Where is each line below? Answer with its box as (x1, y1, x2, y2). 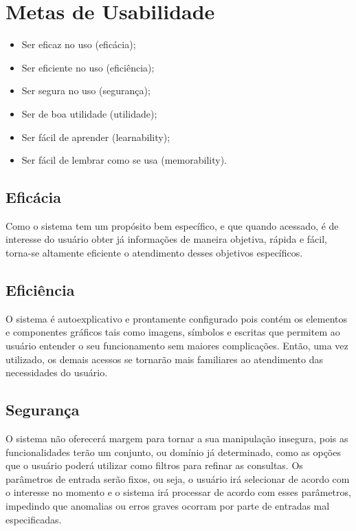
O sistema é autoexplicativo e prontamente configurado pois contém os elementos (5, 311, 348, 325)
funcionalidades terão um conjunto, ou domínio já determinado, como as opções (5, 444, 341, 459)
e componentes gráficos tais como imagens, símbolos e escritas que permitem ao (5, 325, 340, 339)
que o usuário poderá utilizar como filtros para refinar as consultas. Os (5, 458, 303, 473)
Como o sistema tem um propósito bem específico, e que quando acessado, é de (5, 218, 339, 232)
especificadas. (5, 512, 62, 526)
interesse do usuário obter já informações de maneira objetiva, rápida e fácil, (5, 232, 327, 246)
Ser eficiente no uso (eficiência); (21, 60, 155, 74)
